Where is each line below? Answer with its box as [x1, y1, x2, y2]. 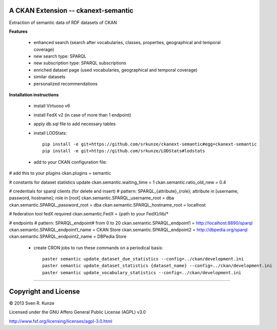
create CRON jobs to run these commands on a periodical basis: [33, 245, 164, 251]
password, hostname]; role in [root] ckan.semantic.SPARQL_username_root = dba [9, 195, 174, 201]
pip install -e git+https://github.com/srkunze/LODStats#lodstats [42, 148, 205, 154]
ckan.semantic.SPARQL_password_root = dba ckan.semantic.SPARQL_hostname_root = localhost [9, 202, 206, 208]
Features [9, 28, 28, 34]
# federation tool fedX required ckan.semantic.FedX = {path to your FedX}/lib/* [9, 211, 169, 217]
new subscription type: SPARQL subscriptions [33, 60, 126, 66]
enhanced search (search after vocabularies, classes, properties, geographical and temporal [33, 40, 221, 46]
